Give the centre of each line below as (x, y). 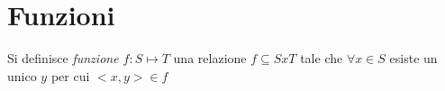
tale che (322, 58)
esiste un (413, 58)
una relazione (210, 58)
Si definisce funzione (63, 58)
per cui (70, 75)
